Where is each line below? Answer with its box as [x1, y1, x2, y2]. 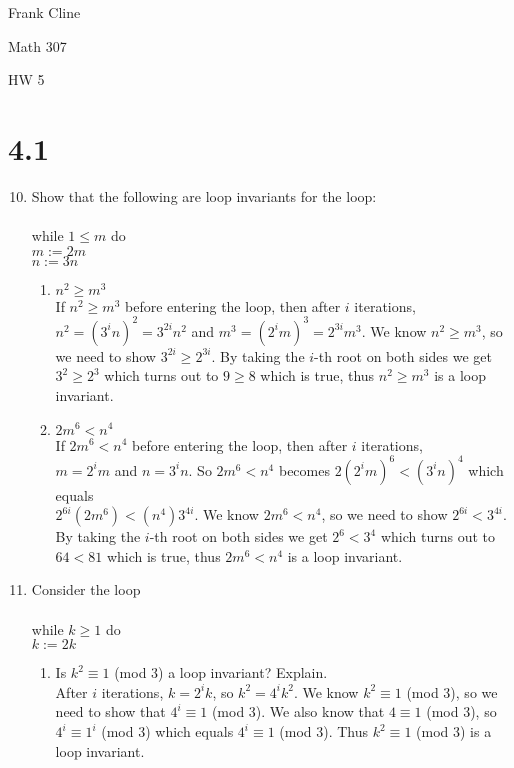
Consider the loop [31, 579, 141, 600]
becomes [278, 459, 330, 480]
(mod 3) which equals [101, 721, 234, 741]
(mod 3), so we [406, 681, 498, 702]
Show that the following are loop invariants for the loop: [31, 185, 377, 206]
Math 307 [8, 35, 67, 56]
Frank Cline [8, 2, 81, 22]
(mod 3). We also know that [211, 701, 385, 722]
